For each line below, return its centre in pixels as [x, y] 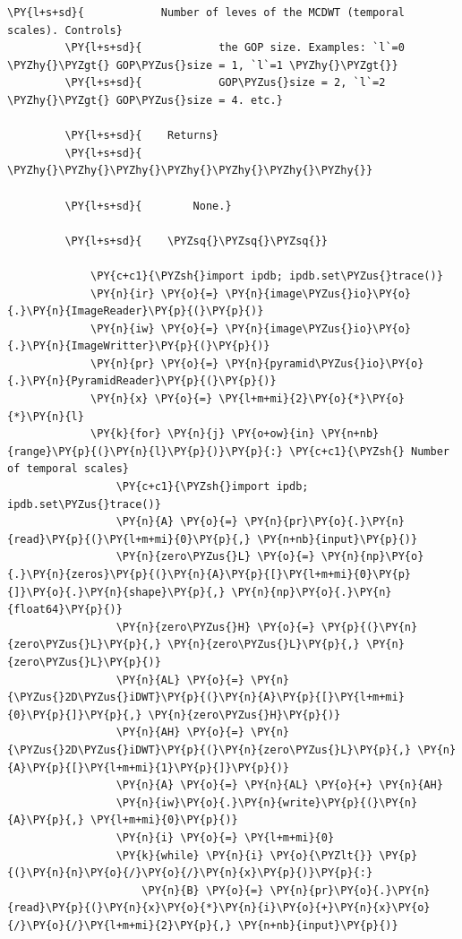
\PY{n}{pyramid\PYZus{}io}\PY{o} [325, 363]
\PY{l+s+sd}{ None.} [148, 206]
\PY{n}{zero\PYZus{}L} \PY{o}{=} [215, 557]
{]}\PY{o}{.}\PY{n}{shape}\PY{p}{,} [116, 592]
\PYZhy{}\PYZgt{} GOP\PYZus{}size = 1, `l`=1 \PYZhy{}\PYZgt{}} [203, 65]
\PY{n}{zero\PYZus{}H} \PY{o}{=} [215, 627]
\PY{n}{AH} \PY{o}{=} [180, 732]
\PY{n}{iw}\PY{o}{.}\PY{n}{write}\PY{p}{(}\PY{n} [267, 802]
